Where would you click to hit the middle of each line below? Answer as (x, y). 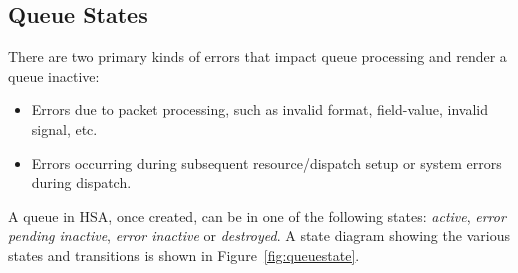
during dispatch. (81, 182)
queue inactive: (54, 75)
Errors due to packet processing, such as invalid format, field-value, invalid (259, 109)
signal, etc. (64, 128)
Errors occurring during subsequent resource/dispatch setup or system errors (266, 162)
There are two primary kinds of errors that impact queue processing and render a (257, 56)
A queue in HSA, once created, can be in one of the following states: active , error (257, 215)
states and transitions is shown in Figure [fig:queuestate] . (184, 254)
